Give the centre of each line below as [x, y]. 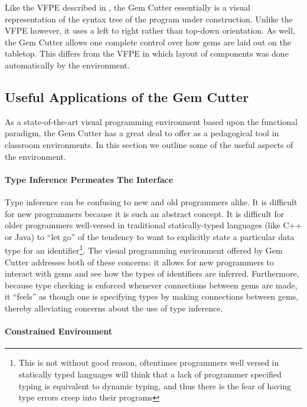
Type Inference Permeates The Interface [89, 179]
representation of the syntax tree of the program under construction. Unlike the [149, 19]
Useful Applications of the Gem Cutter [127, 96]
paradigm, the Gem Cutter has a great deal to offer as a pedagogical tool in [142, 133]
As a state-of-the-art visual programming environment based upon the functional [151, 121]
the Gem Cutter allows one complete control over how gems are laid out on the [148, 42]
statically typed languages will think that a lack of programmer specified [150, 374]
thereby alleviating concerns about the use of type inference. [114, 308]
